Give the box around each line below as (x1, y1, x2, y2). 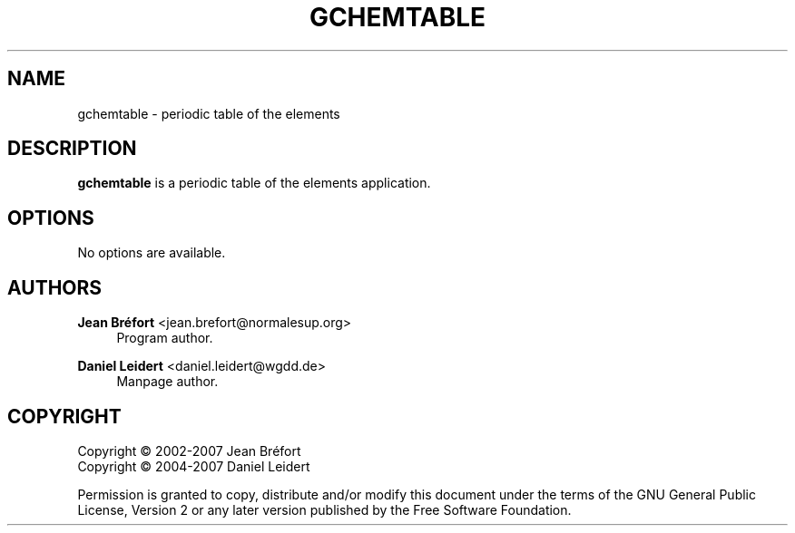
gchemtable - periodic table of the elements (77, 105, 340, 121)
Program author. (116, 330, 213, 346)
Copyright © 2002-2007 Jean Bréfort (77, 442, 301, 459)
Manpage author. (116, 373, 219, 390)
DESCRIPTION (7, 137, 137, 160)
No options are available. (77, 245, 226, 261)
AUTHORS (7, 276, 103, 299)
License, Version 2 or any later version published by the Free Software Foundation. (77, 501, 572, 518)
